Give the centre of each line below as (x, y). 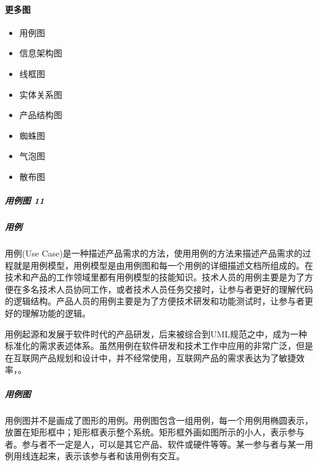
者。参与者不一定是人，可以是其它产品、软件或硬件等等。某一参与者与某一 (155, 444)
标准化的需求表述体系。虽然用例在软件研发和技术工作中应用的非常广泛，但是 (159, 346)
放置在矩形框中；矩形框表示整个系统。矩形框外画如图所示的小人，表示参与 (155, 432)
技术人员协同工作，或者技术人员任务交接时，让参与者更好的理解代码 (176, 289)
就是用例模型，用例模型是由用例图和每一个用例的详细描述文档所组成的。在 (163, 265)
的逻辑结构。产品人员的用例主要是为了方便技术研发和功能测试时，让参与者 (155, 301)
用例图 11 (25, 201)
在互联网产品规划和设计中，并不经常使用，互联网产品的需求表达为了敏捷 (150, 357)
